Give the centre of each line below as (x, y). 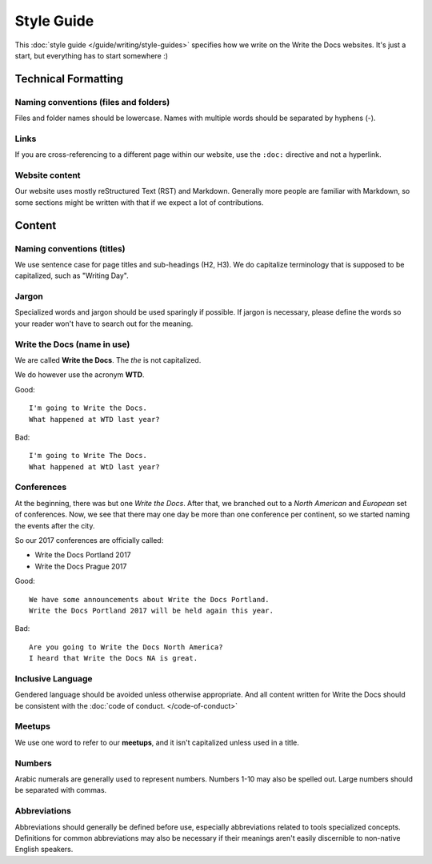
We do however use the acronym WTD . (80, 375)
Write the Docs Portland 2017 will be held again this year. (151, 610)
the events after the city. (55, 525)
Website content (48, 175)
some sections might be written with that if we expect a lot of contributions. (139, 202)
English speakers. (44, 850)
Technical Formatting (69, 79)
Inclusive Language (54, 678)
